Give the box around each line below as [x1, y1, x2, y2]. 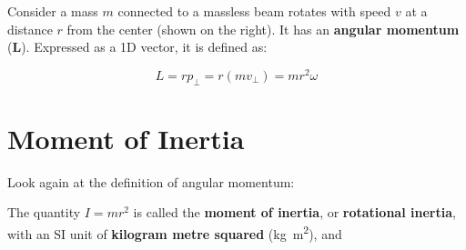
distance [7, 19, 53, 38]
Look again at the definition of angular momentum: [7, 172, 295, 191]
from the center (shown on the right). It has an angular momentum [66, 19, 460, 38]
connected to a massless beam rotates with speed [117, 2, 391, 20]
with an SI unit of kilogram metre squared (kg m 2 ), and [7, 221, 342, 243]
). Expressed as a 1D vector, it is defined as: [21, 37, 268, 56]
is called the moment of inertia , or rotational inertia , [133, 203, 456, 222]
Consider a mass [7, 2, 98, 20]
